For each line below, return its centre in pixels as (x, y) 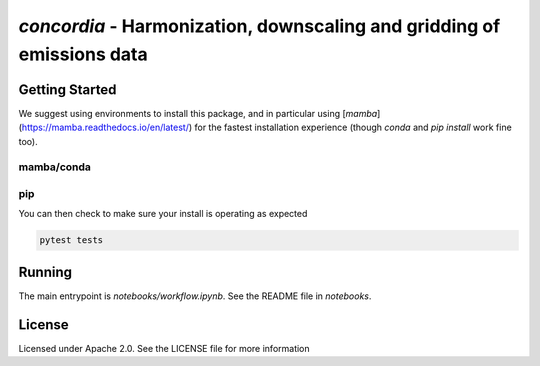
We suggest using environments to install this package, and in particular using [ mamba (198, 113)
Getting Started (67, 89)
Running (45, 271)
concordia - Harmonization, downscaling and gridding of (259, 26)
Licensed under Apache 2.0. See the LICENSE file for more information (164, 348)
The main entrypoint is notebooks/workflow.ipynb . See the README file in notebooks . (195, 296)
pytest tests (71, 240)
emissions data (83, 54)
